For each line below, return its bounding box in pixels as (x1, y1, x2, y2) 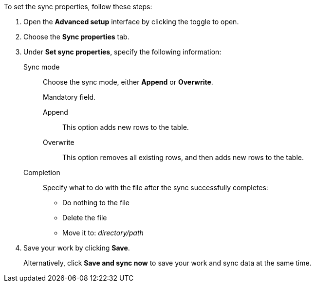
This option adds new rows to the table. (62, 123, 189, 131)
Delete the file (62, 214, 107, 222)
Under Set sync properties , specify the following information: (23, 48, 222, 56)
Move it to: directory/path (62, 229, 144, 237)
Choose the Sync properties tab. (23, 33, 130, 41)
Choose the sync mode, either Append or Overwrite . (43, 78, 213, 86)
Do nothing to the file (62, 198, 130, 207)
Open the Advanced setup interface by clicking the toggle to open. (23, 18, 239, 26)
